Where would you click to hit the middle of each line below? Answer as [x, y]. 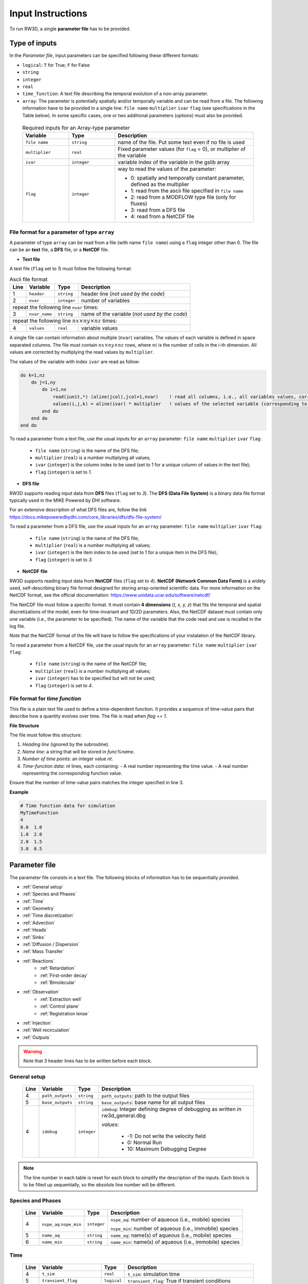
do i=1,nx [54, 390]
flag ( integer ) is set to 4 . [64, 685]
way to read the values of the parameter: [167, 169]
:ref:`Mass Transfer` [43, 951]
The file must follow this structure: [46, 735]
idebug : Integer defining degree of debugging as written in [171, 1109]
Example [19, 792]
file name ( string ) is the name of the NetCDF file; [91, 664]
